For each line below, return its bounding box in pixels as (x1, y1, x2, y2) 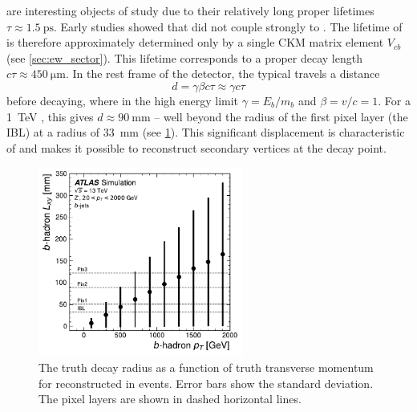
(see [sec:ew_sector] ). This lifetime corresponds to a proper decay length (6, 49, 362, 66)
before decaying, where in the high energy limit (6, 92, 239, 108)
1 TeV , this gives (6, 108, 94, 124)
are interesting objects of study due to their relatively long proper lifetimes (6, 2, 374, 18)
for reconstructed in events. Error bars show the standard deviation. (38, 374, 374, 391)
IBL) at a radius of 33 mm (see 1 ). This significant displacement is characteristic (6, 124, 405, 141)
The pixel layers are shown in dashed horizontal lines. (38, 390, 302, 407)
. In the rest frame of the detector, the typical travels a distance (65, 65, 380, 82)
